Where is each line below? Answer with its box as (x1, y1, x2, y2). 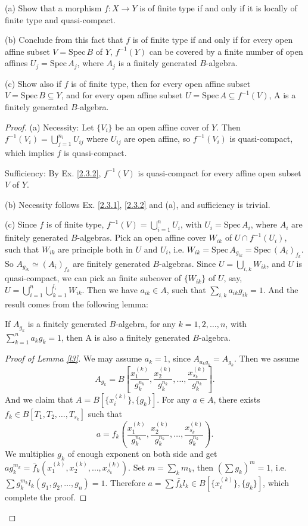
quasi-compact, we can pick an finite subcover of (5, 272, 182, 284)
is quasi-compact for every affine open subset (138, 166, 301, 179)
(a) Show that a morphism (5, 2, 102, 14)
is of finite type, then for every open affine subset (71, 77, 251, 89)
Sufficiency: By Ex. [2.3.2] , (5, 166, 101, 179)
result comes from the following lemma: (5, 297, 148, 310)
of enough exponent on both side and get (67, 447, 217, 460)
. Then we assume (234, 352, 300, 365)
